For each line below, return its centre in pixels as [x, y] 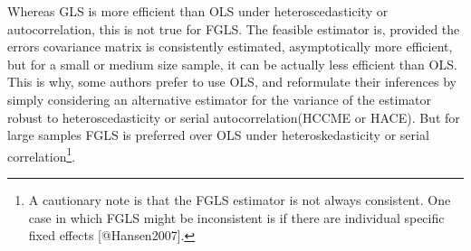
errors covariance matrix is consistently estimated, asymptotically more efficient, [230, 46]
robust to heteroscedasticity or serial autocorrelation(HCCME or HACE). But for [234, 117]
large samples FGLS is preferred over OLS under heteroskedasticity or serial [218, 135]
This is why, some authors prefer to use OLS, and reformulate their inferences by [232, 82]
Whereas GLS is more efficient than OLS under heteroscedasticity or [198, 11]
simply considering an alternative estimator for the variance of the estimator [219, 99]
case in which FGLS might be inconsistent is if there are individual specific [236, 217]
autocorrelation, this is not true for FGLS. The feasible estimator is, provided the [234, 28]
